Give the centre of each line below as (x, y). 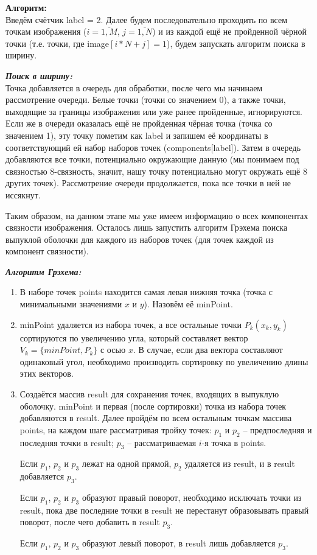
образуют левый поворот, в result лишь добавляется (179, 543)
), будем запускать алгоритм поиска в (236, 43)
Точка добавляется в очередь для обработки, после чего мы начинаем (134, 87)
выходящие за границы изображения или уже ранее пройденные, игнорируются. (154, 111)
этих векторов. (47, 373)
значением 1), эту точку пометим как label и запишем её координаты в (137, 135)
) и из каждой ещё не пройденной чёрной (229, 31)
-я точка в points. (234, 442)
